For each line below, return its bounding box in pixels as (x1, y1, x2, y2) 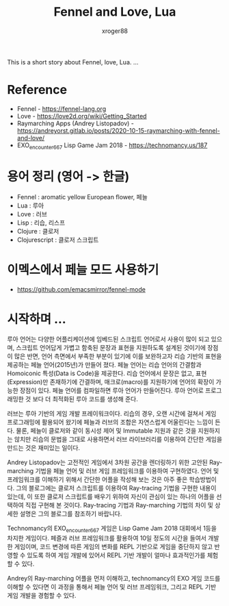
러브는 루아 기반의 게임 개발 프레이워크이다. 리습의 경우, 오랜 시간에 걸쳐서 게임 (7, 409, 217, 418)
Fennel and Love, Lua (53, 4, 176, 20)
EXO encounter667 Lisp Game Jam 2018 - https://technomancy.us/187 (16, 141, 208, 151)
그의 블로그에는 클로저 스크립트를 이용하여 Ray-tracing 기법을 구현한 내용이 (16, 484, 217, 492)
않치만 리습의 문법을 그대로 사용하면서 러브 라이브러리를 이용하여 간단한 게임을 (14, 435, 223, 444)
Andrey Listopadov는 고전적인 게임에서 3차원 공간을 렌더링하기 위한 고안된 (7, 458, 208, 466)
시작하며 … (7, 311, 66, 327)
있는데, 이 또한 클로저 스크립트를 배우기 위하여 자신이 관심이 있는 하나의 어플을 (7, 492, 215, 501)
